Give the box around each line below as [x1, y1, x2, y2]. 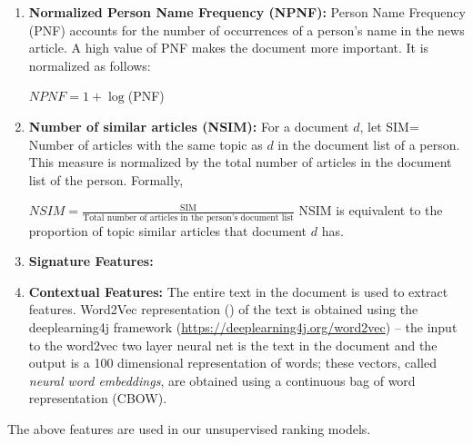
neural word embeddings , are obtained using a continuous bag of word [28, 370, 416, 390]
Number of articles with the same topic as [28, 134, 263, 153]
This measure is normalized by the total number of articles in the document [28, 153, 452, 172]
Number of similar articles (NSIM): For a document [28, 116, 349, 135]
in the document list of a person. [277, 134, 460, 153]
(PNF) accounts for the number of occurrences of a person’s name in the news [28, 20, 465, 39]
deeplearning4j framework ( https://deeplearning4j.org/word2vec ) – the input [28, 318, 458, 337]
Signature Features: [28, 252, 154, 271]
